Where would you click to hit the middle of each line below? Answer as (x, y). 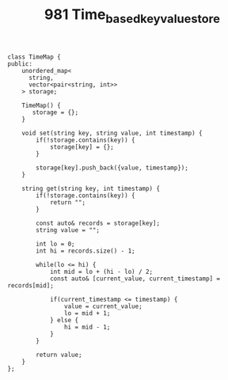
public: (20, 64)
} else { (64, 320)
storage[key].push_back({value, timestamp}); (112, 168)
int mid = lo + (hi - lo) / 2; (101, 272)
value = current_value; (103, 306)
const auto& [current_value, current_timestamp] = (135, 279)
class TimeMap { (34, 57)
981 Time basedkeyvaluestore (132, 16)
